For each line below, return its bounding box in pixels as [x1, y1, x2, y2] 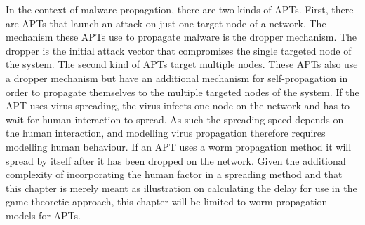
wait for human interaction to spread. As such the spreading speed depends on [6, 111, 344, 126]
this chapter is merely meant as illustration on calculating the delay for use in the [6, 180, 357, 195]
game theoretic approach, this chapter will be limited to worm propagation [6, 194, 328, 209]
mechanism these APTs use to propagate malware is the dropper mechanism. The [6, 29, 357, 44]
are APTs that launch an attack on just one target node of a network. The [6, 15, 326, 30]
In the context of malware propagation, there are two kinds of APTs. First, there [6, 2, 354, 16]
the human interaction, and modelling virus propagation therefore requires [6, 125, 326, 140]
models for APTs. [6, 207, 81, 222]
